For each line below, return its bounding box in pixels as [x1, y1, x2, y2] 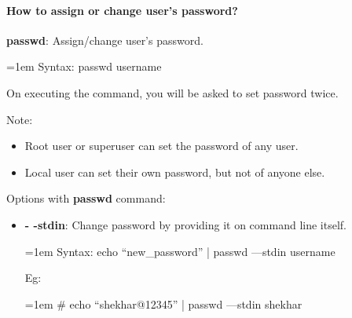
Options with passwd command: [6, 190, 166, 207]
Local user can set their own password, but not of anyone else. [24, 163, 325, 180]
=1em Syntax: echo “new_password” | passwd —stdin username [24, 243, 335, 259]
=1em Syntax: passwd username [6, 58, 162, 75]
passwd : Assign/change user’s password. [6, 31, 203, 48]
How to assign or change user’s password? [6, 2, 238, 18]
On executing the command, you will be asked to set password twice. [6, 84, 339, 101]
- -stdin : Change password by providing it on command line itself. [24, 216, 346, 232]
